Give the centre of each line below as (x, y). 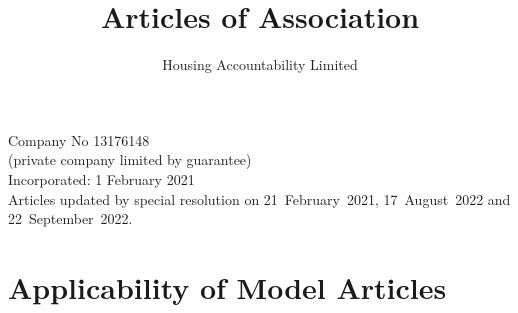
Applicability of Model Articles (227, 286)
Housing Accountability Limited (260, 64)
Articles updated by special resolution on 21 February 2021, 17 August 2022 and (259, 198)
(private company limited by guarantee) (130, 159)
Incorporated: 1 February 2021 (101, 178)
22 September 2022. (70, 218)
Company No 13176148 (79, 139)
